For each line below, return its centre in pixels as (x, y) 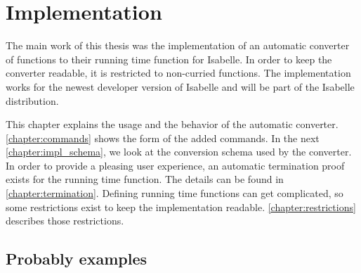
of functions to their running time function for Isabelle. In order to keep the (169, 59)
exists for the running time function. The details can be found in (145, 179)
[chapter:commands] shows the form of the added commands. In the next (163, 138)
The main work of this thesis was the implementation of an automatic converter (178, 45)
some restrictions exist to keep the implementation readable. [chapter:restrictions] (181, 207)
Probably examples (76, 259)
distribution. (32, 100)
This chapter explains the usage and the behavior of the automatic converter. (172, 124)
